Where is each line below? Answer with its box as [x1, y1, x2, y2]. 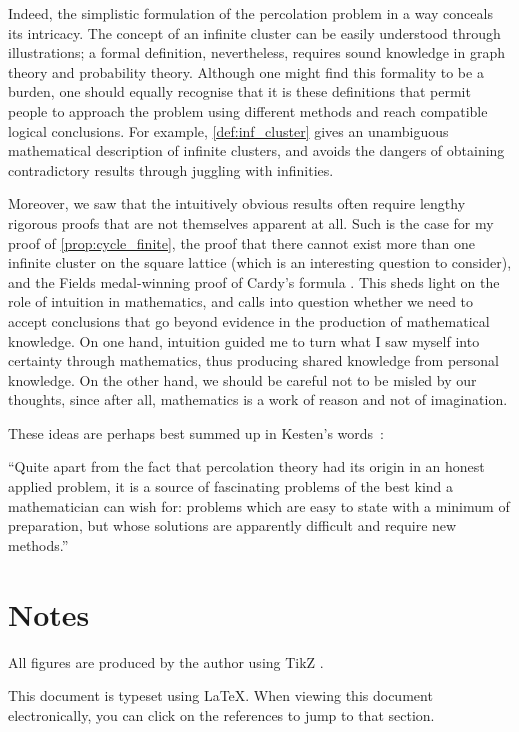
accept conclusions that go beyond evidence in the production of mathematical [8, 310, 490, 331]
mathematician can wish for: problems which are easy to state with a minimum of [8, 495, 510, 516]
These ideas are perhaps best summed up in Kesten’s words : [8, 422, 384, 443]
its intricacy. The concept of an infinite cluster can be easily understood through [8, 22, 501, 43]
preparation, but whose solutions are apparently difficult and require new [8, 515, 457, 536]
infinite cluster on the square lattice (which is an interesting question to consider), [8, 252, 512, 273]
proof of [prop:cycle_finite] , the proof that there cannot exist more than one [8, 232, 476, 253]
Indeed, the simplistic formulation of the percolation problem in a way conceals [8, 3, 493, 23]
